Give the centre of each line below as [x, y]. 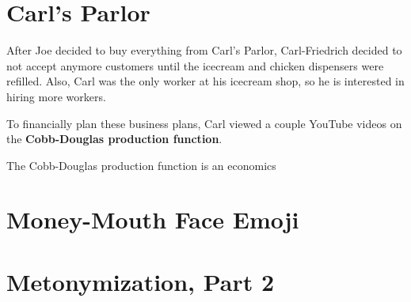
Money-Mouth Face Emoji [153, 219]
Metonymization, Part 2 [141, 281]
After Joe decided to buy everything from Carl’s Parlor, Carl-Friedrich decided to [204, 50]
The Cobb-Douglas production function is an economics [141, 165]
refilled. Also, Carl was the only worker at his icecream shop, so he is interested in [205, 81]
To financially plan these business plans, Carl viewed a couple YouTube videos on [204, 123]
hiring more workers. [56, 96]
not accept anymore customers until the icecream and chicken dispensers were [195, 65]
